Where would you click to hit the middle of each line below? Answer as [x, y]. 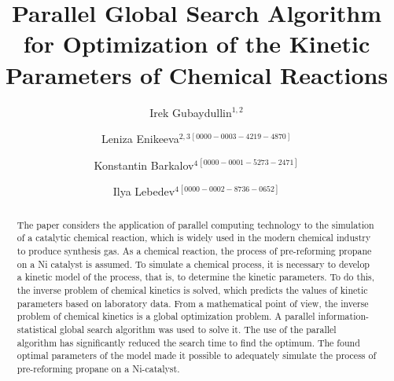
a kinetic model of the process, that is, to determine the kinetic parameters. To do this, [196, 277]
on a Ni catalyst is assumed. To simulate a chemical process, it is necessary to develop [193, 264]
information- [343, 316]
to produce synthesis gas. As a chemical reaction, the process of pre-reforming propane [194, 250]
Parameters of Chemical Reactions [197, 74]
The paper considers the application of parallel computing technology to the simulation [195, 224]
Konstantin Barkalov [144, 165]
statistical [37, 329]
